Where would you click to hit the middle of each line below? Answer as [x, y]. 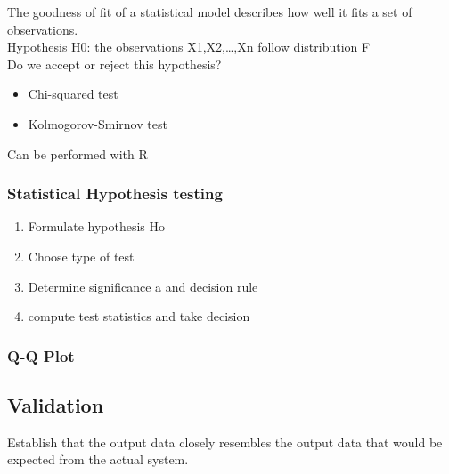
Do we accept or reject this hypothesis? [114, 64]
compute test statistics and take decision [139, 316]
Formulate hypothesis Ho [97, 226]
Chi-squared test [73, 94]
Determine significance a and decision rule [143, 286]
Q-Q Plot [41, 355]
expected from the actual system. [98, 459]
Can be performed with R [78, 153]
